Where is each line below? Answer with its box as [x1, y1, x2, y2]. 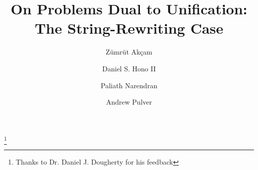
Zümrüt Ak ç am [106, 47, 152, 57]
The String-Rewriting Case [34, 18, 224, 38]
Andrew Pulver [106, 97, 152, 107]
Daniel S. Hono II [102, 63, 156, 73]
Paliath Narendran [101, 80, 157, 90]
